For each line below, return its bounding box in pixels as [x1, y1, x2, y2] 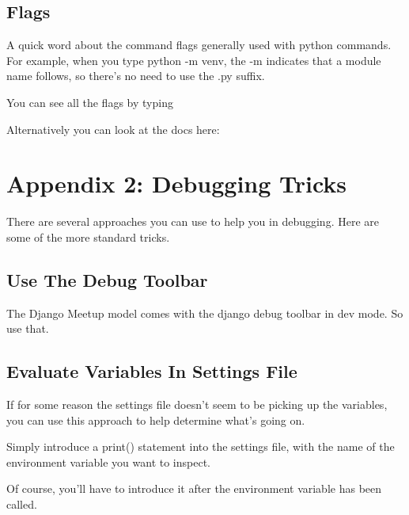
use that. [6, 320, 49, 337]
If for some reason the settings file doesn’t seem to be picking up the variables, [6, 396, 388, 413]
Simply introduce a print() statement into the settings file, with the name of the [6, 438, 395, 455]
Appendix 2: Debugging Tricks [6, 167, 347, 200]
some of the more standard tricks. [6, 228, 170, 245]
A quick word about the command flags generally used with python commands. [6, 36, 392, 53]
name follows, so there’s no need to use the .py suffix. [6, 67, 265, 84]
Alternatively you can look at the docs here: [6, 120, 220, 137]
